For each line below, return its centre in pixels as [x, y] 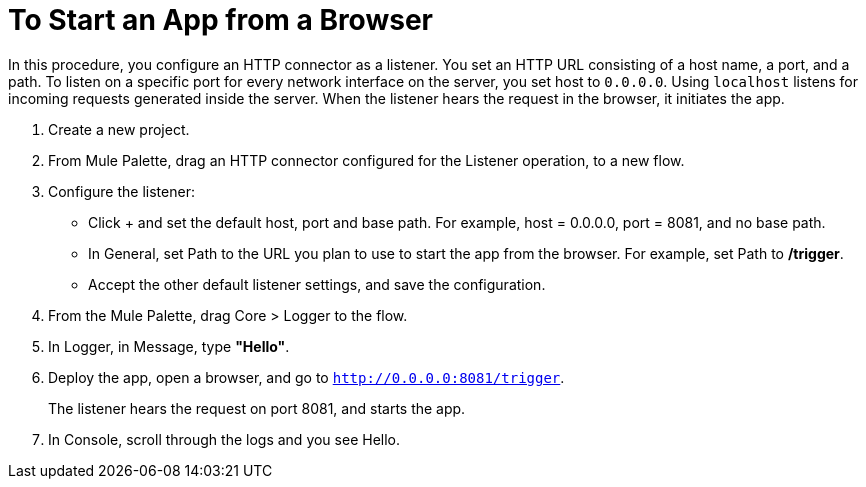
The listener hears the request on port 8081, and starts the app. [257, 408]
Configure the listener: [121, 191]
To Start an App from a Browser [220, 20]
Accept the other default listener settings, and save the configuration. [317, 284]
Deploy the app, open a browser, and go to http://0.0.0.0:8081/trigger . [306, 377]
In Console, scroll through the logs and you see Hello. [224, 439]
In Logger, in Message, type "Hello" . [169, 346]
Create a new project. [119, 129]
